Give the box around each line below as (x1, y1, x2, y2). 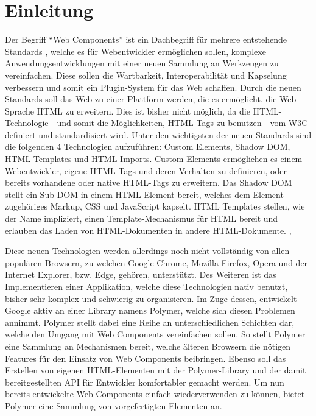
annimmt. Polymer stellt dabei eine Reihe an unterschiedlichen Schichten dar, (5, 316, 295, 328)
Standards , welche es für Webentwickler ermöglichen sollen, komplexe (5, 44, 266, 57)
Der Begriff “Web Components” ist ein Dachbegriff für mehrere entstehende (5, 33, 287, 46)
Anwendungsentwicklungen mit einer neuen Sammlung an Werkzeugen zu (5, 57, 279, 69)
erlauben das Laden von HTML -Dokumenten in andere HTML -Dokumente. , (5, 224, 292, 236)
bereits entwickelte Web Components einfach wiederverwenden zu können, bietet (5, 387, 305, 400)
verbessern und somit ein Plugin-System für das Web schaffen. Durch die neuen (5, 80, 301, 93)
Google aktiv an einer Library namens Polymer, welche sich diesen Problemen (5, 304, 295, 317)
